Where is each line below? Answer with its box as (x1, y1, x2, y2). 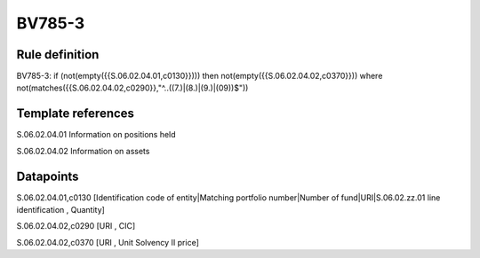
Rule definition (16, 47, 100, 62)
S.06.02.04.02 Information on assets (16, 145, 150, 156)
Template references (16, 106, 135, 121)
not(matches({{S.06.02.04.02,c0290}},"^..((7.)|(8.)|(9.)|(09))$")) (16, 82, 249, 93)
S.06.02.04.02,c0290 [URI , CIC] (16, 221, 136, 231)
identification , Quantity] (16, 205, 106, 215)
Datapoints (16, 168, 79, 184)
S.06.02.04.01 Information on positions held (16, 129, 177, 140)
